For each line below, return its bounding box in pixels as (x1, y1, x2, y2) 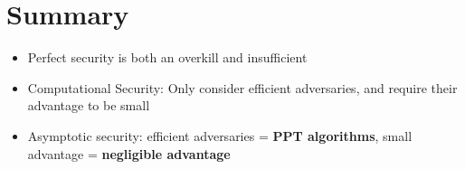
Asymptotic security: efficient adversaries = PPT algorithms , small (27, 126, 413, 145)
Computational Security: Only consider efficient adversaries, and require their (27, 78, 458, 97)
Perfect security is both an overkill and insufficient (27, 48, 308, 67)
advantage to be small (27, 96, 150, 115)
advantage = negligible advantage (27, 144, 231, 163)
